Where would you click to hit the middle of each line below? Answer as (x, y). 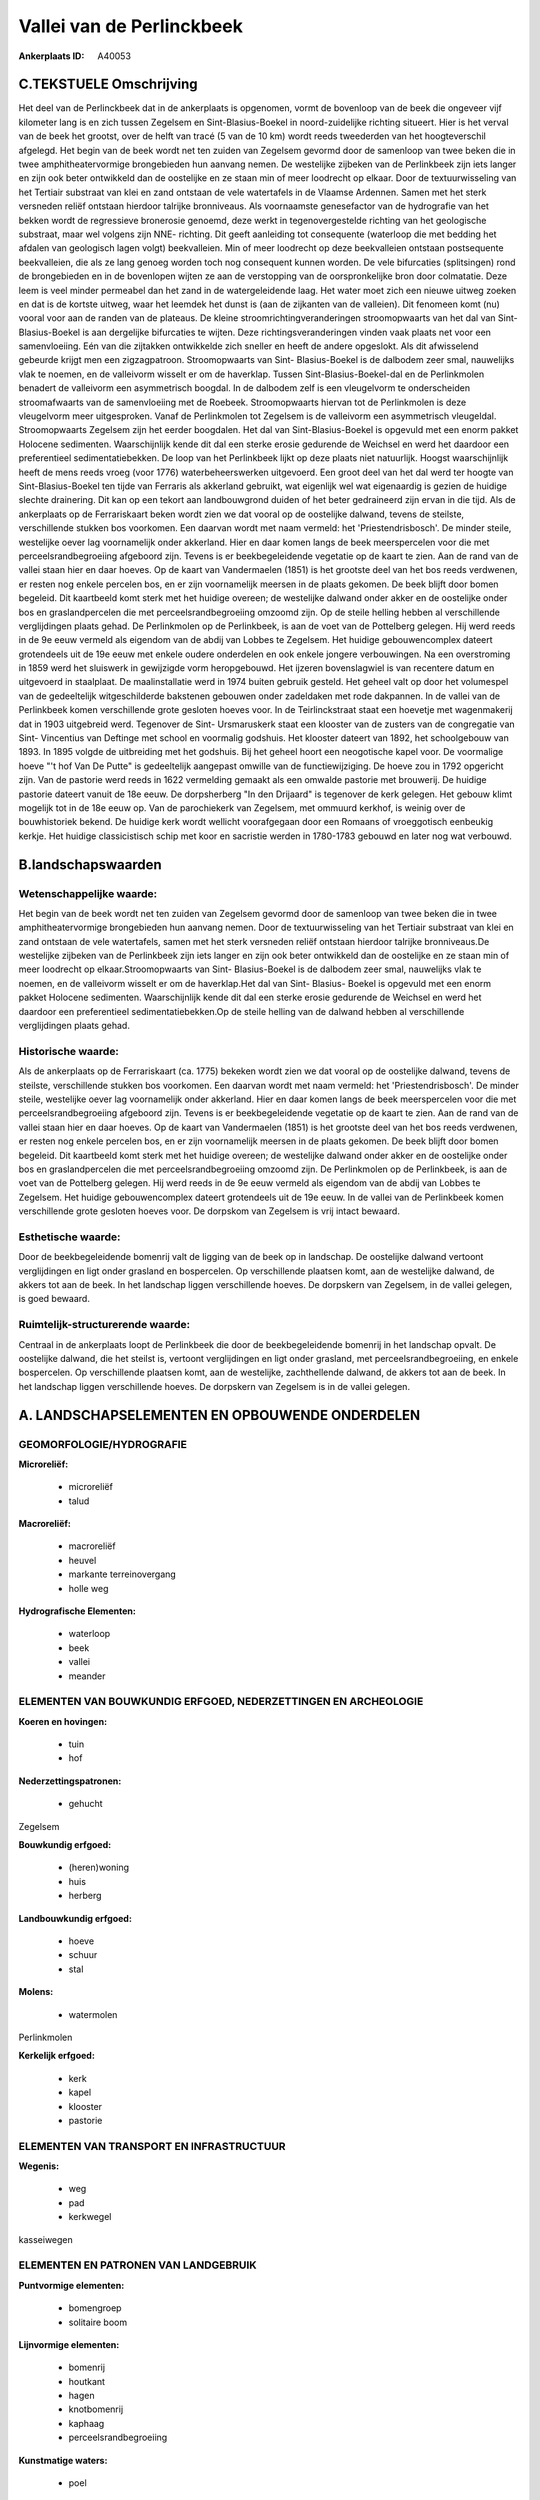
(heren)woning (99, 1867)
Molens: (36, 1992)
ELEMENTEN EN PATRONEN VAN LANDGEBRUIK (137, 2265)
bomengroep (95, 2308)
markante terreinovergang (122, 1574)
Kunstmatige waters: (63, 2460)
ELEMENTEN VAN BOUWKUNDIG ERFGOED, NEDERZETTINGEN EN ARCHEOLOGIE (221, 1702)
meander (87, 1676)
